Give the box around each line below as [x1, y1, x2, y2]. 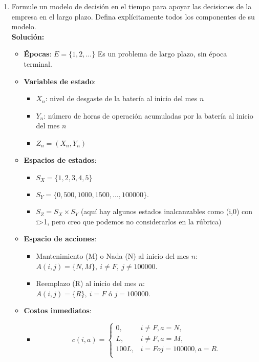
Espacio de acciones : [24, 233, 97, 244]
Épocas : [24, 48, 52, 59]
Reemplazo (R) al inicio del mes [36, 278, 137, 289]
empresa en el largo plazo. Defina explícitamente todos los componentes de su [11, 11, 255, 22]
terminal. [24, 58, 52, 69]
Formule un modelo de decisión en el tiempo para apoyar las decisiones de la [11, 1, 252, 11]
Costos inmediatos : [24, 305, 92, 316]
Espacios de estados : [24, 154, 97, 165]
